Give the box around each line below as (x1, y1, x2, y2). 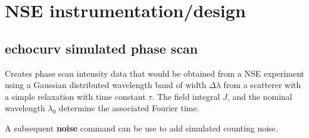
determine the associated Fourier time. (58, 102, 199, 114)
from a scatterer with (223, 79, 301, 91)
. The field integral (152, 90, 220, 102)
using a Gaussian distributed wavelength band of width (5, 79, 207, 91)
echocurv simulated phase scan (5, 39, 198, 57)
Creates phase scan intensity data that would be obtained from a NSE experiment (5, 67, 305, 79)
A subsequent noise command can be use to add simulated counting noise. (5, 121, 278, 134)
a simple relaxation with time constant (5, 90, 146, 102)
